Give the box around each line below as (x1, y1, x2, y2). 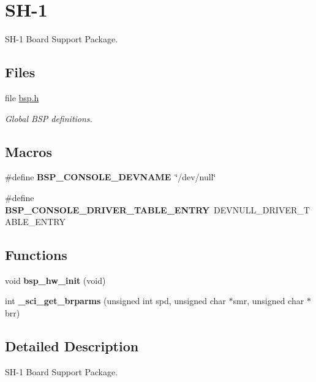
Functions (5, 245, 67, 264)
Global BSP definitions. (5, 112, 92, 124)
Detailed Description (5, 337, 139, 356)
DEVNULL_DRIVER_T (214, 203, 310, 216)
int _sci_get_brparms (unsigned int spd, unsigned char (5, 294, 226, 307)
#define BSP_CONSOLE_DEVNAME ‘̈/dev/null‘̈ (5, 170, 216, 183)
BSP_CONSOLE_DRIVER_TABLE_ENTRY (5, 203, 210, 216)
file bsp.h (5, 91, 39, 104)
